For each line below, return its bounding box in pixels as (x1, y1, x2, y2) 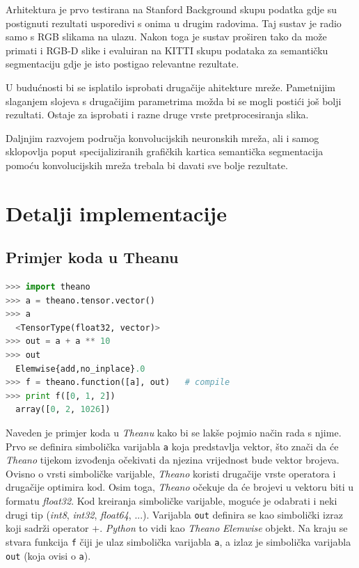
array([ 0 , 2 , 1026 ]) (15, 404, 111, 415)
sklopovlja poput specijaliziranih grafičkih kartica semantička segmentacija (6, 144, 324, 159)
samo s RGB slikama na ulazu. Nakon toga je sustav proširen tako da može (6, 29, 327, 44)
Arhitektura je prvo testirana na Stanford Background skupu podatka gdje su (6, 2, 337, 16)
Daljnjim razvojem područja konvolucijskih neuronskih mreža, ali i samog (6, 130, 319, 145)
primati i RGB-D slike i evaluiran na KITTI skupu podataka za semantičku (6, 42, 328, 57)
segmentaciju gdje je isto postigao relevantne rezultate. (6, 56, 239, 71)
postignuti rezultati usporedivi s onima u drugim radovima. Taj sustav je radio (6, 15, 342, 30)
